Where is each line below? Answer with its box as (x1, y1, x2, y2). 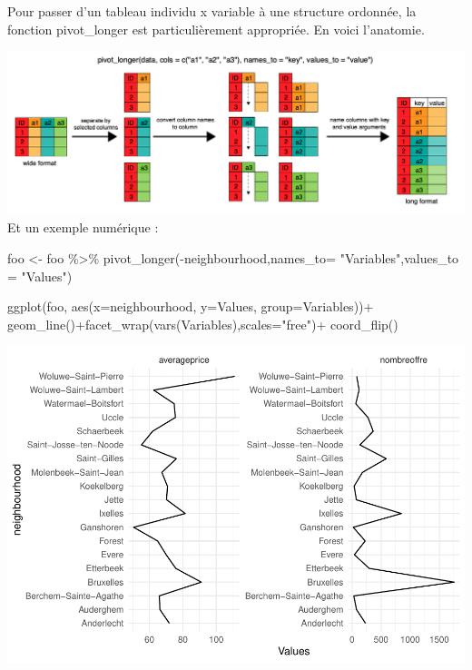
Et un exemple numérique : (7, 218, 159, 237)
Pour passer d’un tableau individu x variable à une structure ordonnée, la (7, 2, 417, 20)
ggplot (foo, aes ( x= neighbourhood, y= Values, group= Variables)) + (7, 297, 374, 316)
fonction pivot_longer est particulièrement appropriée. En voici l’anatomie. (7, 19, 425, 38)
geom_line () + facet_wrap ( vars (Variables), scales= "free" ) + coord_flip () (7, 314, 398, 333)
